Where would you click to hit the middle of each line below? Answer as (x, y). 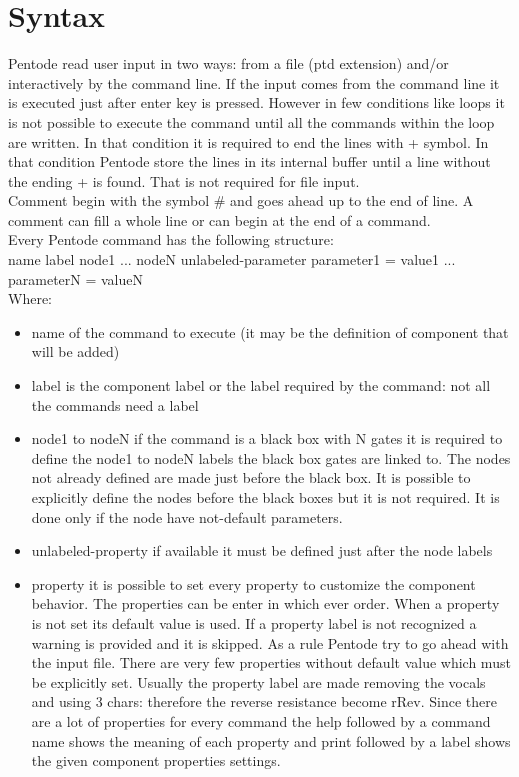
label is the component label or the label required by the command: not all (261, 385)
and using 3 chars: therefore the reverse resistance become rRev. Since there (264, 701)
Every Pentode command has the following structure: (171, 239)
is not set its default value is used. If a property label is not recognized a (254, 622)
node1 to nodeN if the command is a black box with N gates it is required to (267, 438)
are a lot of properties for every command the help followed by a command (261, 720)
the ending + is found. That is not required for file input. (184, 180)
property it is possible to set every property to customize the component (253, 583)
